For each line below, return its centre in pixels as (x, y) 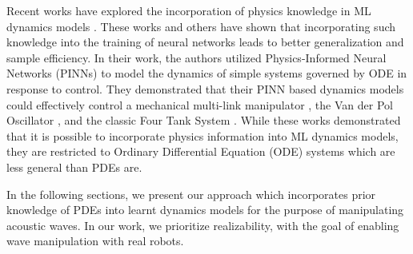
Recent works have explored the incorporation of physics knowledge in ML (189, 10)
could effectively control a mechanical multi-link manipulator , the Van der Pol (200, 104)
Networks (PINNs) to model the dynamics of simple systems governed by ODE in (207, 73)
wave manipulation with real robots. (95, 241)
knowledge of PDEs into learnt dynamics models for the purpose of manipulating (205, 210)
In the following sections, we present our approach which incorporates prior (191, 194)
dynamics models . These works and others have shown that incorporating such (201, 26)
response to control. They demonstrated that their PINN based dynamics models (205, 88)
